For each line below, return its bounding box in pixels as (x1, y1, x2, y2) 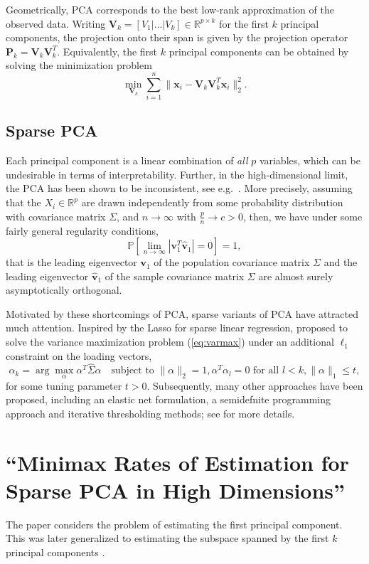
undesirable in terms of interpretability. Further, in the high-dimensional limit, (6, 166, 348, 181)
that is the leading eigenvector (6, 255, 137, 270)
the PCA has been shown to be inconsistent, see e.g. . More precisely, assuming (6, 181, 353, 196)
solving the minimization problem (6, 58, 152, 73)
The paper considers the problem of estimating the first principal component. (6, 516, 343, 531)
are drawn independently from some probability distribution (81, 195, 343, 210)
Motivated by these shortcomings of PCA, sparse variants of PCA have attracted (6, 306, 359, 321)
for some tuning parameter (6, 378, 122, 393)
